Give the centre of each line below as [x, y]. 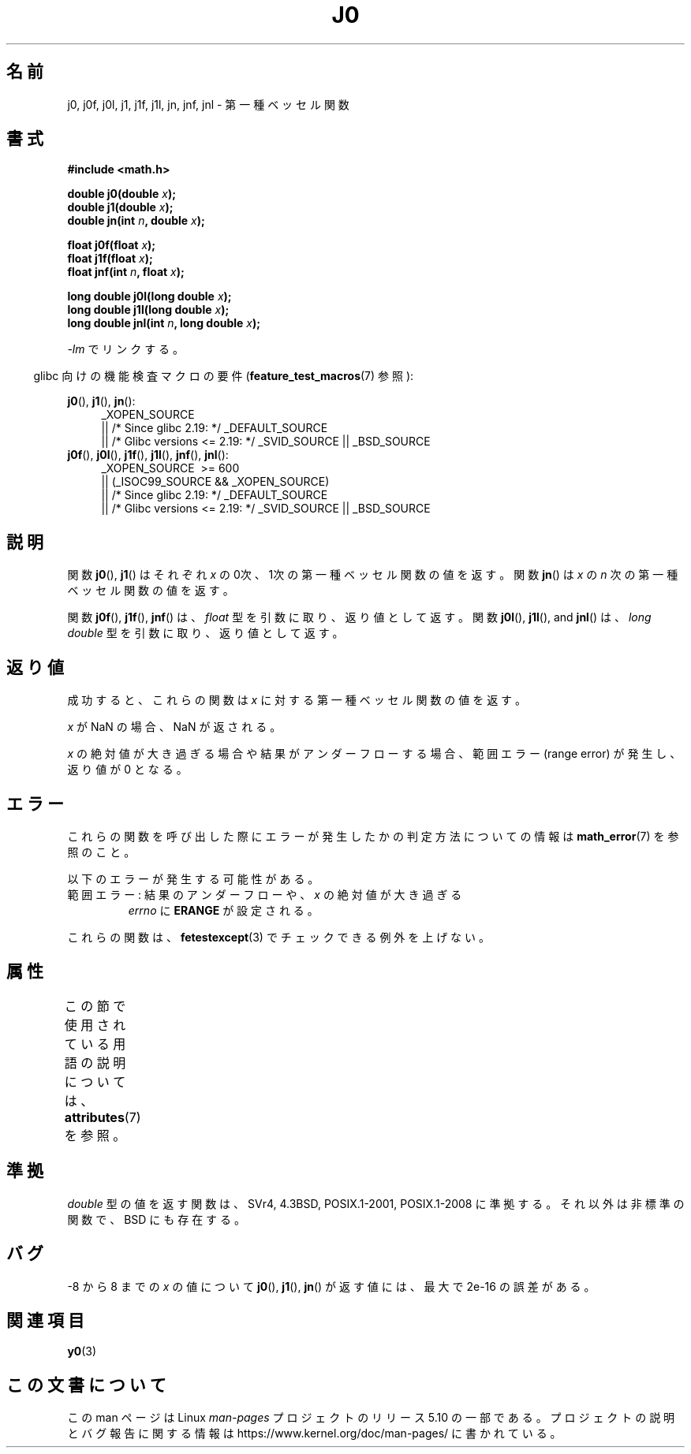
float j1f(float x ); [110, 259]
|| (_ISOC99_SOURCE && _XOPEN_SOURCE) [215, 482]
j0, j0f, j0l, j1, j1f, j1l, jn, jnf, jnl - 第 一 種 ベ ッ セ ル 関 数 [208, 104]
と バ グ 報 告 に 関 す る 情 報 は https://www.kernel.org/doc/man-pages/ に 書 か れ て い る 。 [314, 1433]
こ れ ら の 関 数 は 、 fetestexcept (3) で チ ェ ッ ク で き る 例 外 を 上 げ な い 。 [278, 937]
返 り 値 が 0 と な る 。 [127, 770]
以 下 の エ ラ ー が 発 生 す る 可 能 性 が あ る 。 [193, 878]
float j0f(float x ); [112, 245]
